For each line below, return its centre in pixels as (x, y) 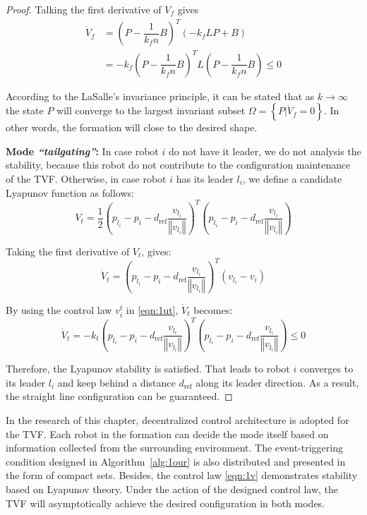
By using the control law (59, 309)
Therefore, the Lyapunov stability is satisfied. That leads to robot (148, 369)
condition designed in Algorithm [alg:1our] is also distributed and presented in (176, 461)
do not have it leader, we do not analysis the (265, 151)
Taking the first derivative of (68, 251)
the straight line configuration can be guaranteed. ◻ (119, 396)
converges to (326, 369)
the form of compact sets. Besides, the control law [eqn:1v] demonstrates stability (182, 475)
